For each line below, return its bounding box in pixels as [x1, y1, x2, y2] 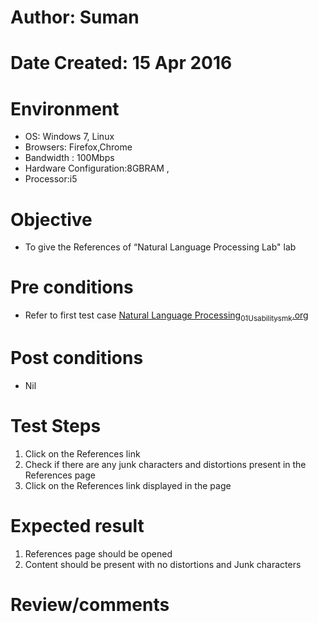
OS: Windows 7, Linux [24, 131, 115, 143]
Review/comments [10, 593, 170, 616]
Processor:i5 [24, 173, 78, 185]
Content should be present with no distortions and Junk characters [24, 558, 302, 570]
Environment [10, 97, 120, 120]
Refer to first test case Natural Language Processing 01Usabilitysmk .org [24, 309, 309, 323]
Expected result [10, 515, 145, 538]
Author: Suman [10, 6, 140, 29]
